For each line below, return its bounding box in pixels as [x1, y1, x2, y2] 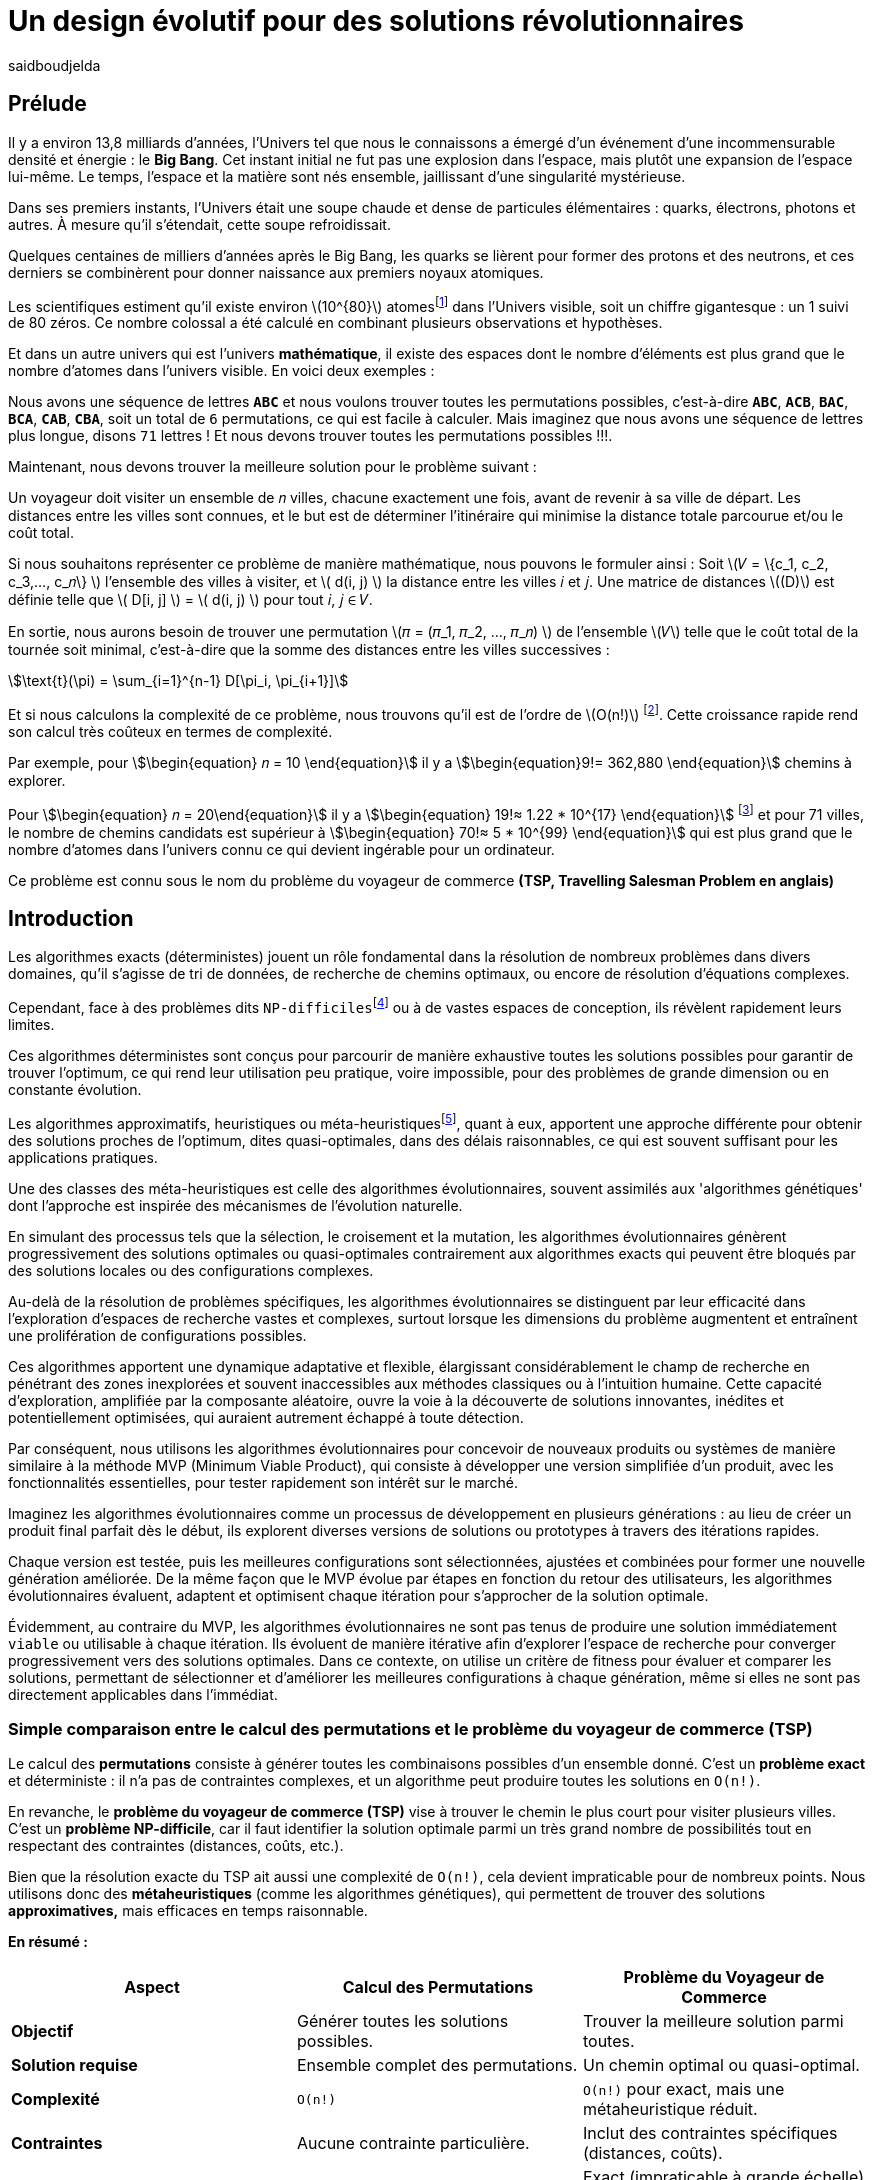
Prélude [8, 91, 87, 117]
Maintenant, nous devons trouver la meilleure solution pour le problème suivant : [8, 458, 537, 476]
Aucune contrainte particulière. [296, 2133, 530, 2154]
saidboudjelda [8, 56, 101, 74]
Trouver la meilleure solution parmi [582, 2011, 844, 2032]
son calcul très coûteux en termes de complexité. [8, 722, 333, 740]
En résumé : [8, 1933, 88, 1951]
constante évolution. [8, 1081, 142, 1099]
